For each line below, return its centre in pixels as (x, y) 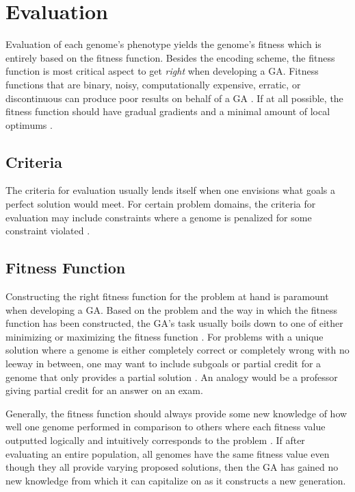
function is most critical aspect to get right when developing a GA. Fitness (162, 71)
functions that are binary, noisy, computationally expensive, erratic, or (153, 84)
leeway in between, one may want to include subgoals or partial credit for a (163, 364)
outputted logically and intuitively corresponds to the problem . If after (155, 440)
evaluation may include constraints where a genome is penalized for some (159, 217)
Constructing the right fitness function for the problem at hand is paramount (167, 296)
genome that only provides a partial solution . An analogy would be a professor (172, 377)
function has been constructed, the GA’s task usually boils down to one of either (174, 323)
